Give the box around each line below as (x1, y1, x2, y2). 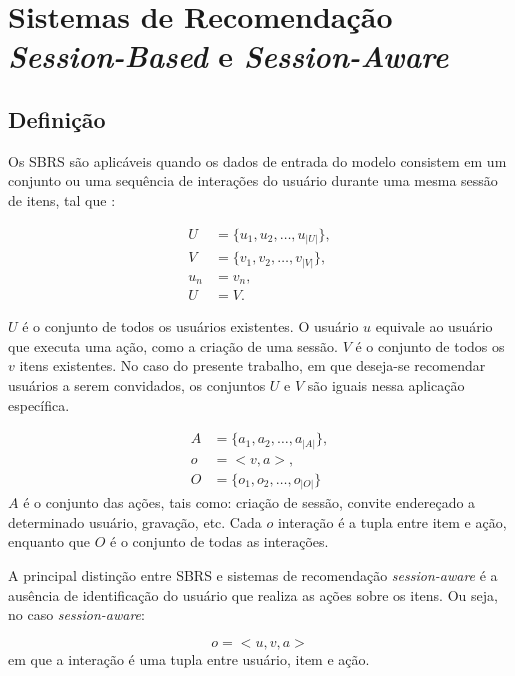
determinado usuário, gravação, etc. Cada (8, 511, 262, 532)
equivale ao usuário (375, 316, 493, 337)
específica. (8, 394, 70, 415)
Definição (8, 103, 106, 134)
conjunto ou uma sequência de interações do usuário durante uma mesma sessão (8, 170, 498, 191)
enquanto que (8, 531, 91, 552)
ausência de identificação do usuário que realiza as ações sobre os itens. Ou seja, (8, 584, 498, 605)
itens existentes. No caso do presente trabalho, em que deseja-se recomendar (19, 355, 486, 376)
